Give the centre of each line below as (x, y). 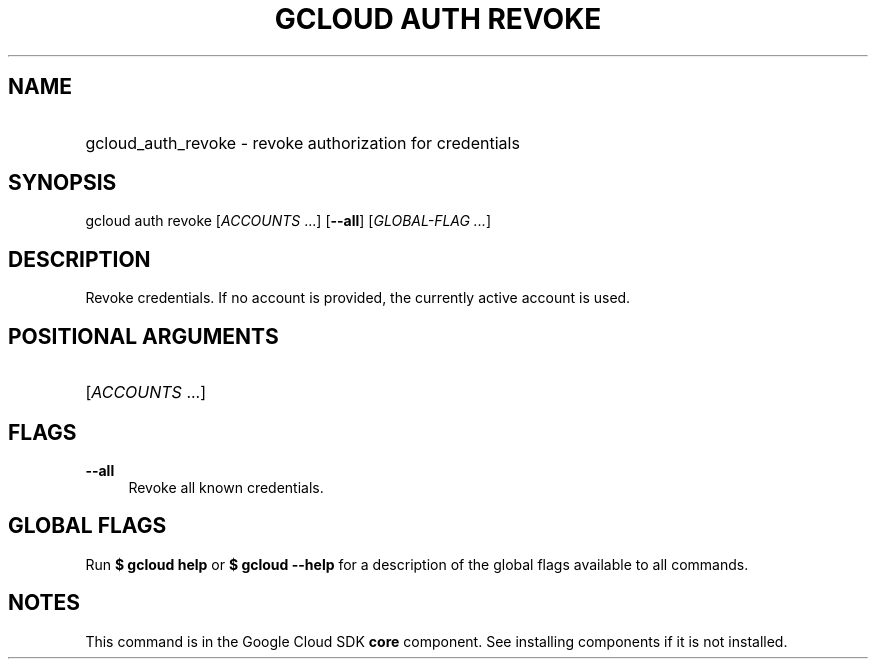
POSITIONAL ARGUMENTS (143, 336)
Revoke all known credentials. (226, 487)
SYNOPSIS (62, 183)
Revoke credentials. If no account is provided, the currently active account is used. (358, 298)
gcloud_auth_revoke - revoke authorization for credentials (302, 142)
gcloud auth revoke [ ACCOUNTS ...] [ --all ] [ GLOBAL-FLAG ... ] (288, 221)
